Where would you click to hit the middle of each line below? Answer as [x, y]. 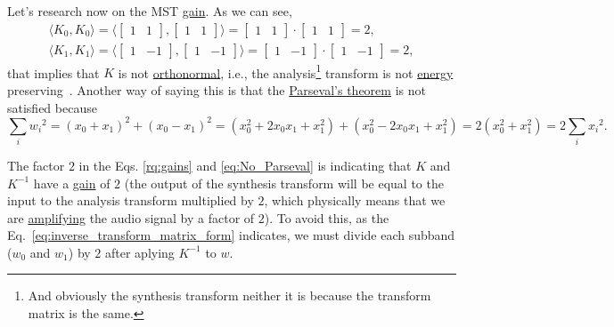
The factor [36, 165]
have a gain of [72, 183]
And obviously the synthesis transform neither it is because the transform [229, 295]
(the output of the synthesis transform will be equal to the [284, 183]
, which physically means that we [355, 200]
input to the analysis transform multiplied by [131, 200]
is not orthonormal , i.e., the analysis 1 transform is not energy [286, 71]
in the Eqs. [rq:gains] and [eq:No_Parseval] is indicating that [245, 165]
